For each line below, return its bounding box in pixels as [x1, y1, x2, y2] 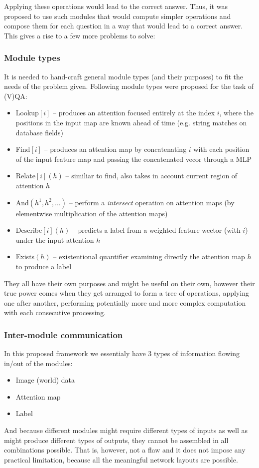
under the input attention [15, 234, 94, 245]
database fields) [15, 127, 63, 137]
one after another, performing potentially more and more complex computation [4, 297, 246, 308]
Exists [15, 251, 35, 262]
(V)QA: [4, 90, 27, 101]
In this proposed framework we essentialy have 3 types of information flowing [4, 348, 240, 359]
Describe [15, 225, 42, 235]
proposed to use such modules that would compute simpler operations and [4, 10, 231, 21]
